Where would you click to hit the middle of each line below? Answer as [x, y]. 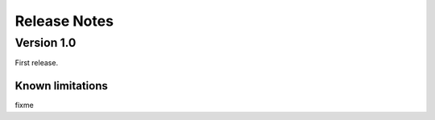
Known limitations [61, 86]
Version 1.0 [46, 43]
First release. [37, 63]
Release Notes [64, 21]
